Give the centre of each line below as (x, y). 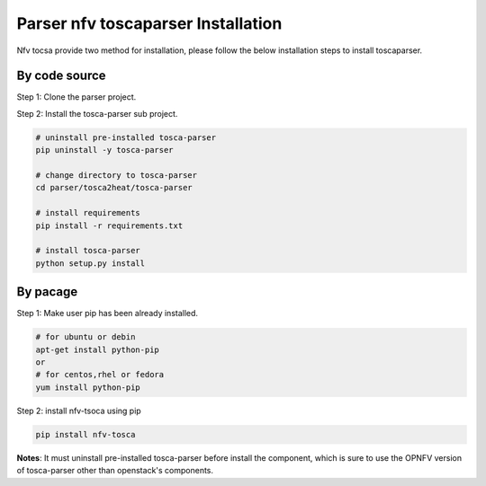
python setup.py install (90, 263)
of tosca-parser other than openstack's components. (115, 471)
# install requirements (88, 213)
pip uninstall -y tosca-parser (105, 150)
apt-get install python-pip (97, 349)
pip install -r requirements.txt (109, 225)
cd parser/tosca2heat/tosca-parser (114, 188)
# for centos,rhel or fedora (100, 375)
